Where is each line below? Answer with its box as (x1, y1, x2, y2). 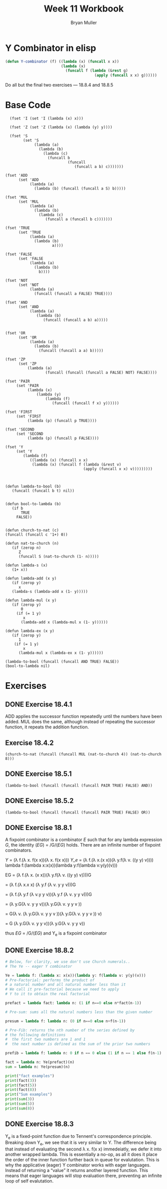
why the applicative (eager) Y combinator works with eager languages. (5, 1162, 151, 1168)
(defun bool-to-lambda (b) (5, 502, 61, 507)
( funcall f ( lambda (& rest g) (65, 68, 128, 73)
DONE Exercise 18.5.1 (5, 769, 72, 778)
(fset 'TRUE (5, 226, 30, 231)
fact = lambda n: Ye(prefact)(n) (5, 1060, 75, 1065)
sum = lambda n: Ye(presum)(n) (5, 1064, 70, 1069)
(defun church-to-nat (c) (5, 528, 59, 533)
